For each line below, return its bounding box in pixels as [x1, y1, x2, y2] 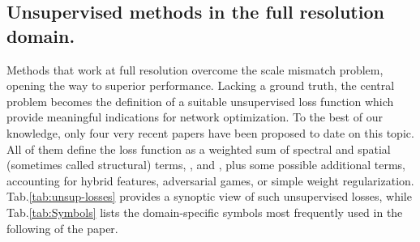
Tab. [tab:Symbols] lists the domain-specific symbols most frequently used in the [6, 203, 403, 220]
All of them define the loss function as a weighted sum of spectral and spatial [6, 140, 391, 157]
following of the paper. [6, 219, 118, 236]
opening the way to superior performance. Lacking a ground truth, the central [6, 77, 395, 94]
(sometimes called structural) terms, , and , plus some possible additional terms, [6, 156, 405, 173]
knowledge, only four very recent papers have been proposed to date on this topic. [6, 124, 414, 141]
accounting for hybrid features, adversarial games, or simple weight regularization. [6, 172, 414, 189]
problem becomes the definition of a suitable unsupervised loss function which [6, 92, 394, 109]
